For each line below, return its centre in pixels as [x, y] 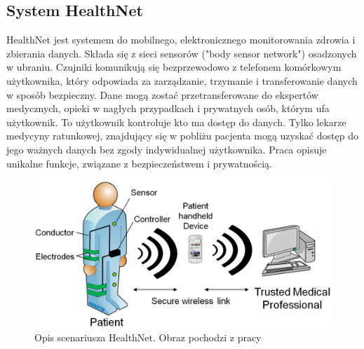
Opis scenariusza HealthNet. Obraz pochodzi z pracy [148, 337]
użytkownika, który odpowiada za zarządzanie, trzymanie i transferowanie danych [182, 80]
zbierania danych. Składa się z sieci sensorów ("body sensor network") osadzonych [182, 53]
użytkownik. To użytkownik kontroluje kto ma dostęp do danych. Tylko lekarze [176, 122]
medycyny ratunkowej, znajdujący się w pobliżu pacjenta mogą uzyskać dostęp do [182, 136]
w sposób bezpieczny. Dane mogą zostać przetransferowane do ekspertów [162, 94]
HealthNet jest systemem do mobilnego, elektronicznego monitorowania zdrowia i [181, 40]
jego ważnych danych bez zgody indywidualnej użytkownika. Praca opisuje [167, 149]
